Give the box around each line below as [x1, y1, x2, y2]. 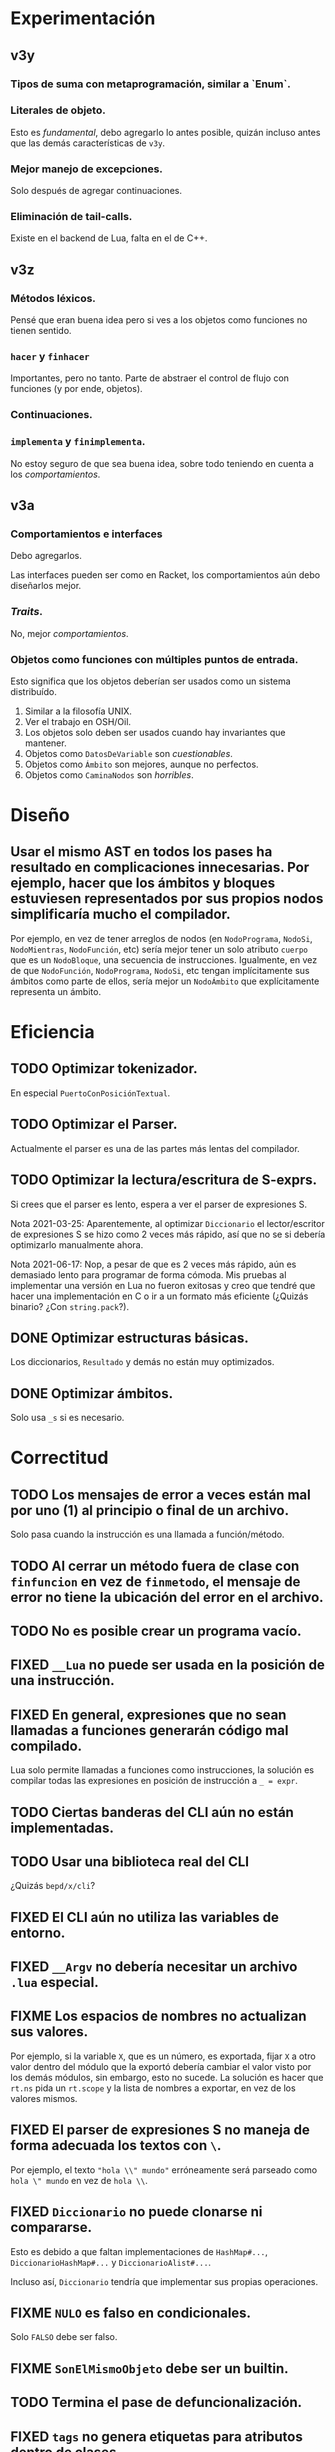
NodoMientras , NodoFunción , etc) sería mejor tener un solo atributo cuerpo [10, 943, 308, 955]
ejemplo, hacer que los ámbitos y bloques [10, 875, 276, 892]
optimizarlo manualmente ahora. [10, 1238, 144, 1251]
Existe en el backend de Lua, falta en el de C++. [10, 232, 208, 244]
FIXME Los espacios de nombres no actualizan [10, 2008, 307, 2025]
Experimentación [10, 7, 156, 30]
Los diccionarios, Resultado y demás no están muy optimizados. [10, 1356, 275, 1368]
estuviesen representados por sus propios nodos [10, 890, 324, 907]
